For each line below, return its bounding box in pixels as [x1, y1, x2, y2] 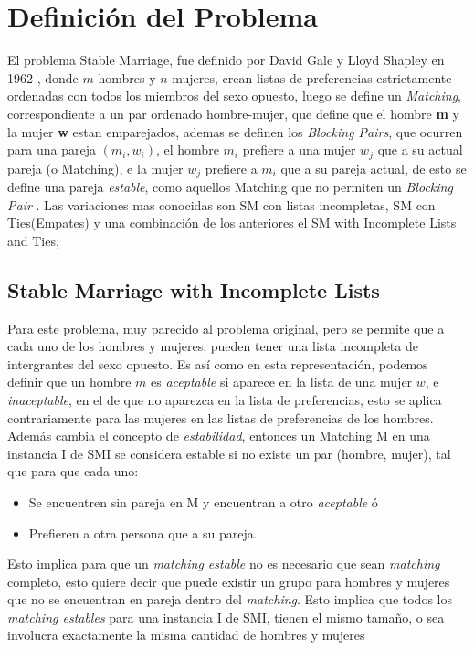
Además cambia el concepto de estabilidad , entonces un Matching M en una [7, 426, 430, 445]
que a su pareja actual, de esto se [280, 158, 467, 177]
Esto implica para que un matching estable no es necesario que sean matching [7, 554, 440, 573]
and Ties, [7, 230, 59, 250]
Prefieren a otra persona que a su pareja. [28, 523, 258, 542]
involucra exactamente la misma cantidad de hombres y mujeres [7, 625, 365, 645]
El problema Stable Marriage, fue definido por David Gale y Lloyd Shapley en [7, 50, 445, 69]
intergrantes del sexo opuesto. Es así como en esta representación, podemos [7, 354, 428, 373]
